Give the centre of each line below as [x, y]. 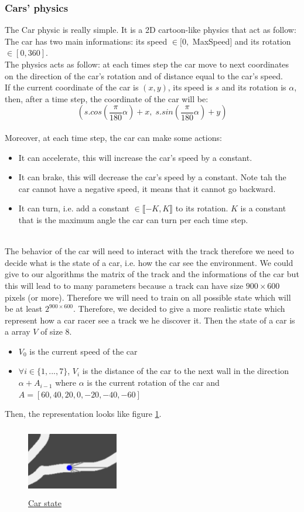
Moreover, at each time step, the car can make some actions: [113, 137]
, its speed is [190, 87]
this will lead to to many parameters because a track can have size [124, 285]
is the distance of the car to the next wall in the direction [185, 371]
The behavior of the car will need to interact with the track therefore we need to [149, 251]
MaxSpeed [211, 41]
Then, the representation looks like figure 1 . [83, 414]
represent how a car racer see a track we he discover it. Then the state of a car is [150, 320]
